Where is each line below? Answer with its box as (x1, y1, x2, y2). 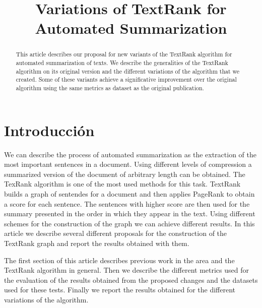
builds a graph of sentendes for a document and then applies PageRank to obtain (4, 188, 255, 199)
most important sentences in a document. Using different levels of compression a (4, 159, 252, 169)
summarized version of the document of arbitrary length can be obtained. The (4, 168, 245, 179)
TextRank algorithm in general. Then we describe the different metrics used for (4, 265, 249, 275)
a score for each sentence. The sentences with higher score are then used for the (4, 198, 250, 209)
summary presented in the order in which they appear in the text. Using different (4, 208, 255, 219)
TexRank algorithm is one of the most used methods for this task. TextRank (4, 178, 241, 189)
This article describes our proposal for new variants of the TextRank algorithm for (16, 50, 232, 58)
